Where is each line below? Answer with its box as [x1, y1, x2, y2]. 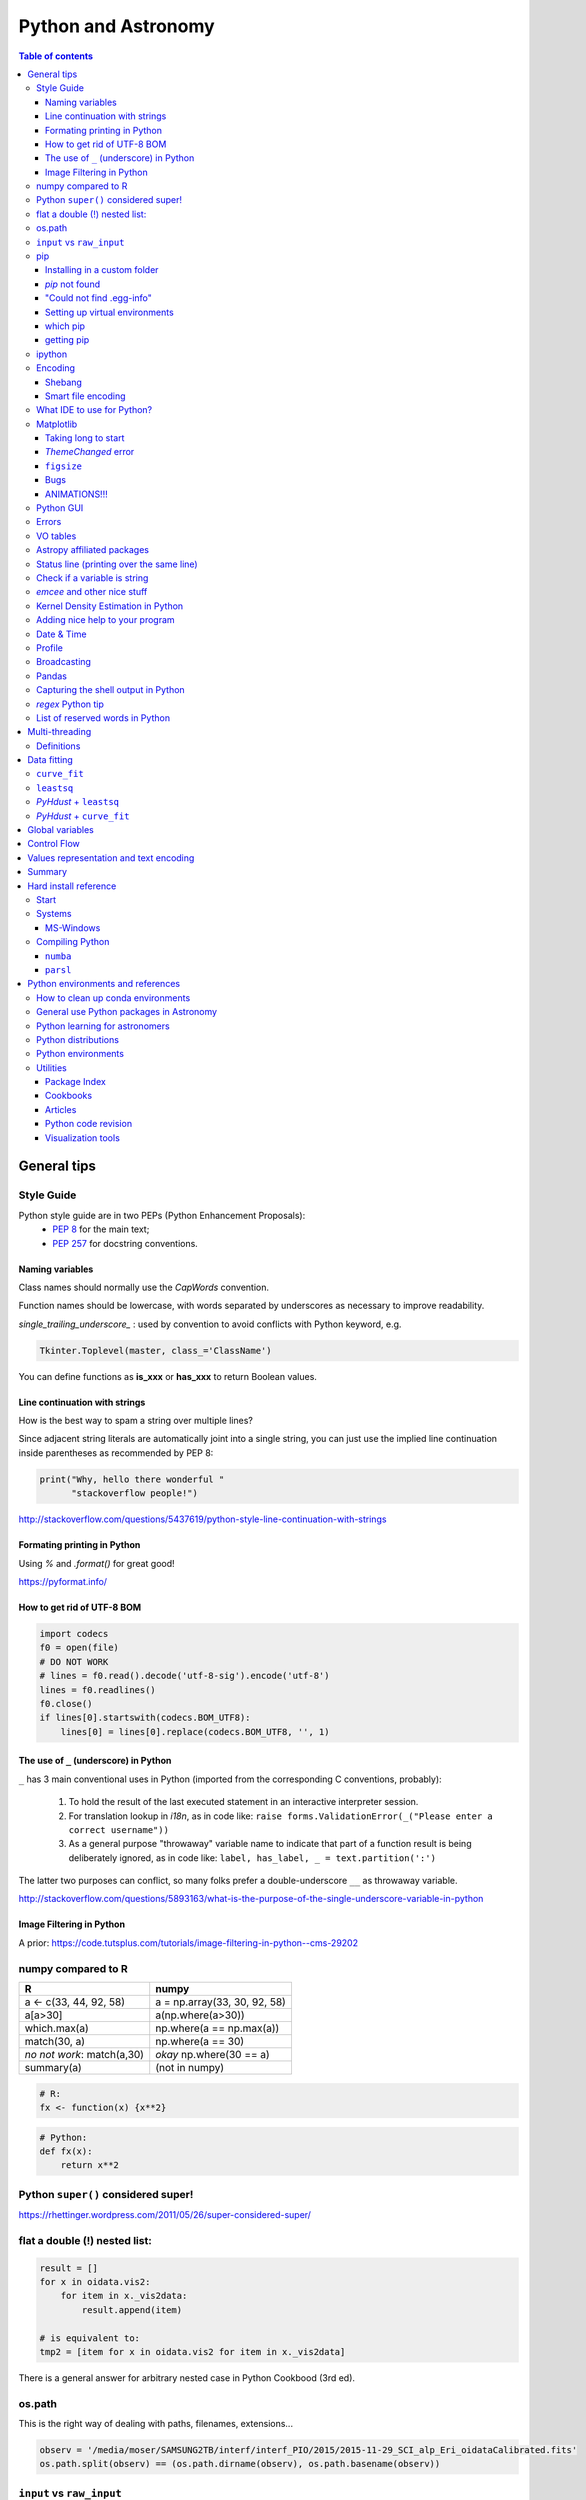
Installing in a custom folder [45, 264, 159, 276]
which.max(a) [24, 2021, 89, 2035]
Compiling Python [36, 936, 110, 948]
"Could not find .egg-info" [45, 292, 152, 304]
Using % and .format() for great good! [18, 1557, 175, 1569]
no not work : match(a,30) [24, 2047, 145, 2061]
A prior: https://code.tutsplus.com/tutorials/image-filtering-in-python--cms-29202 [18, 1936, 359, 1949]
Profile [36, 641, 64, 654]
